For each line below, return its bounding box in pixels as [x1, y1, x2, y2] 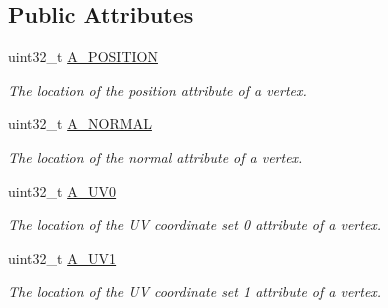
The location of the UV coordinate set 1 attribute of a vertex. [8, 281, 382, 302]
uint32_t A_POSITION [8, 46, 158, 67]
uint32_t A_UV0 [8, 180, 117, 201]
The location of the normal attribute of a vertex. [8, 146, 303, 167]
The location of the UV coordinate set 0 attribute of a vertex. [8, 214, 382, 235]
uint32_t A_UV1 [8, 247, 117, 268]
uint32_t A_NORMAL [8, 113, 152, 134]
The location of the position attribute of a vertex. [8, 79, 307, 100]
